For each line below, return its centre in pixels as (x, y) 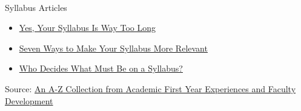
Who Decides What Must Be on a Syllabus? (101, 68)
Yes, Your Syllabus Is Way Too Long (88, 28)
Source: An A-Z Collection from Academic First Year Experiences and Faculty (150, 88)
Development (29, 100)
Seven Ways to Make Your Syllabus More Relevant (113, 48)
